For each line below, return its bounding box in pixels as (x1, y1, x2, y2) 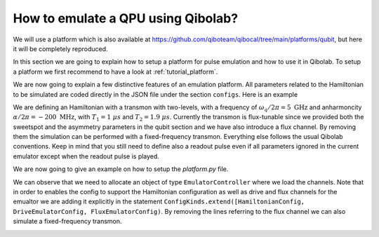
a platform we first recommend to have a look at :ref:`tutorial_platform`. (13, 67, 218, 76)
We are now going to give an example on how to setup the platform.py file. (13, 165, 229, 173)
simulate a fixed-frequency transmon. (13, 217, 122, 226)
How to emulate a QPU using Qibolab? (13, 11, 239, 26)
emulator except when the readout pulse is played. (13, 151, 159, 161)
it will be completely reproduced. (13, 44, 108, 53)
